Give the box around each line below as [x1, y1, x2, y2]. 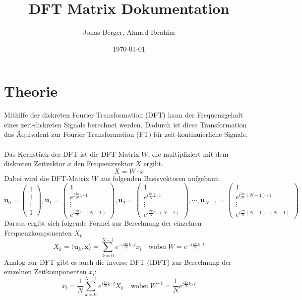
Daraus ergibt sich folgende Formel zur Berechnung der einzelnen [4, 218, 202, 228]
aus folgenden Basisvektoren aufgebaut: [100, 173, 220, 183]
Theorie [4, 81, 58, 101]
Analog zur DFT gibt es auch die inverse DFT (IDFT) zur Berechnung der [4, 256, 232, 267]
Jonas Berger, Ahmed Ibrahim [83, 27, 175, 37]
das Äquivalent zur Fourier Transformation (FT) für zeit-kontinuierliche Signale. [4, 129, 248, 139]
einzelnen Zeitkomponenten [4, 266, 87, 277]
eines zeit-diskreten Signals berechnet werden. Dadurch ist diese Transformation [4, 119, 247, 129]
